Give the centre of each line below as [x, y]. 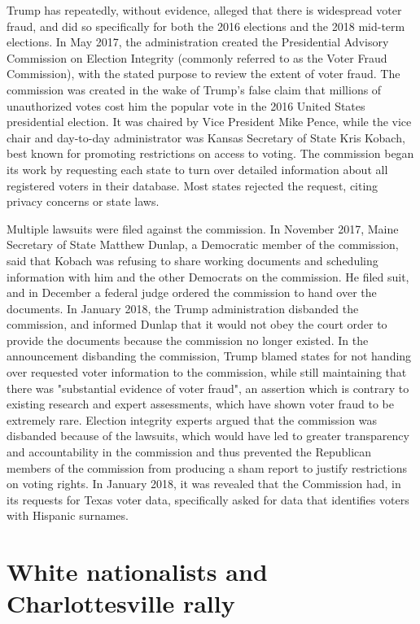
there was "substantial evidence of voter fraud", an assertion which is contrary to [208, 388]
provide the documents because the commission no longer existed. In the [188, 340]
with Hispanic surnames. [68, 515]
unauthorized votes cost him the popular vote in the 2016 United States [186, 105]
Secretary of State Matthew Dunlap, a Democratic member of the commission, [203, 244]
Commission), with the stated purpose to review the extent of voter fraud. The [203, 74]
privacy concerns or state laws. [83, 201]
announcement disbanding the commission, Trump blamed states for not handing [209, 356]
